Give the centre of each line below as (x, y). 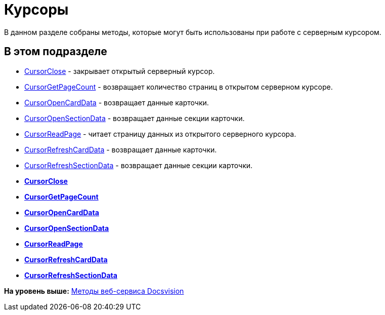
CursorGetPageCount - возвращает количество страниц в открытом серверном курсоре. (179, 87)
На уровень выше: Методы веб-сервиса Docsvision (94, 291)
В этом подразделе (56, 52)
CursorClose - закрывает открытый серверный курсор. (120, 71)
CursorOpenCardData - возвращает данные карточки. (117, 102)
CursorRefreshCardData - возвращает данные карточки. (121, 149)
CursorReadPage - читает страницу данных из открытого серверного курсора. (160, 134)
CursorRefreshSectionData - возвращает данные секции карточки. (139, 165)
